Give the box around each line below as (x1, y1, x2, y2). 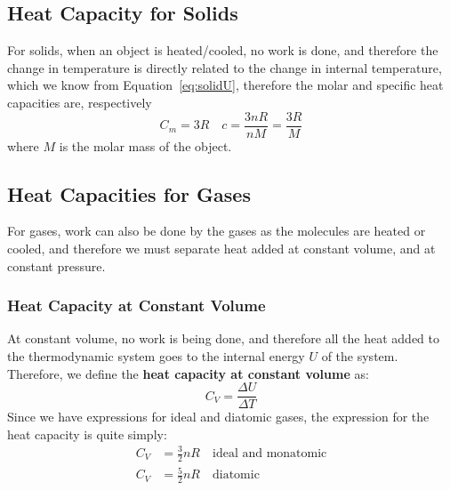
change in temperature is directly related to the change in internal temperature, (7, 58, 442, 76)
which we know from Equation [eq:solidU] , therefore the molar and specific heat (7, 76, 444, 94)
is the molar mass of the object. (59, 136, 232, 155)
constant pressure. (7, 256, 106, 275)
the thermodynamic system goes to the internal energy (7, 347, 305, 365)
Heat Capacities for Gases (7, 180, 251, 207)
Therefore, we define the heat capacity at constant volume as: (7, 364, 369, 382)
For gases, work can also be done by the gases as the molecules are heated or (7, 221, 426, 240)
